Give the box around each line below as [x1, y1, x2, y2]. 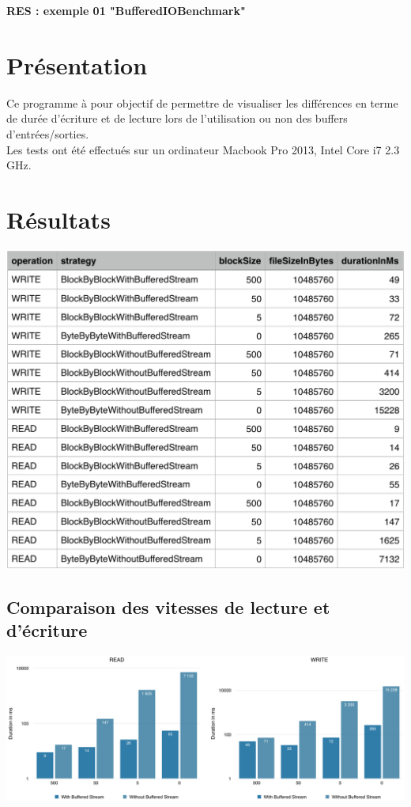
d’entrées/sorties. [6, 125, 89, 142]
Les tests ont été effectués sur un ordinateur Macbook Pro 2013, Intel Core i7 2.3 [6, 141, 400, 157]
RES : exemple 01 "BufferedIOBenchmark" [6, 2, 246, 18]
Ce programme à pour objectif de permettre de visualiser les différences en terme [6, 94, 398, 111]
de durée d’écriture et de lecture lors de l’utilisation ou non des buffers [6, 110, 348, 127]
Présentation [6, 48, 148, 81]
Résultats [6, 203, 111, 235]
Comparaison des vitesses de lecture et [6, 594, 330, 619]
